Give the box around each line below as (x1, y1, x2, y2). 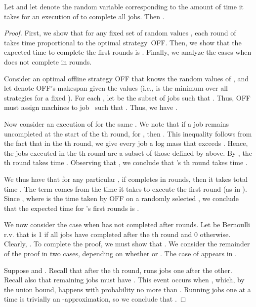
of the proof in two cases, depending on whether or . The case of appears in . (4, 248, 237, 259)
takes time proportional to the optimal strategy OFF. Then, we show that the (4, 37, 242, 47)
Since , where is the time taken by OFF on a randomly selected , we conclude (4, 193, 239, 204)
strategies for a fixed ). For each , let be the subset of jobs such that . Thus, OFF (4, 92, 251, 102)
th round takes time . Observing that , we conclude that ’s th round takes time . (4, 157, 248, 168)
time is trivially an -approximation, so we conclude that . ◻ (4, 294, 186, 304)
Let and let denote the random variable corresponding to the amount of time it (4, 1, 244, 11)
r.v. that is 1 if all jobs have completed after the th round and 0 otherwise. (4, 229, 231, 239)
